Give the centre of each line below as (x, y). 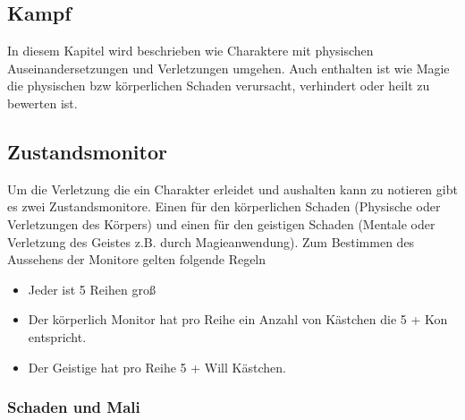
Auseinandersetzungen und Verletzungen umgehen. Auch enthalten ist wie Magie (228, 68)
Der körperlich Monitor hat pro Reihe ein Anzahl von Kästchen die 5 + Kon (238, 319)
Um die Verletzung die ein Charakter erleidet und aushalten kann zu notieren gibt (232, 189)
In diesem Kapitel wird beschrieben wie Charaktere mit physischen (190, 51)
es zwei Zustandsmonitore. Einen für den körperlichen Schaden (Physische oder (224, 206)
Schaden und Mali (74, 407)
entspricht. (57, 336)
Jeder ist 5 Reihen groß (92, 289)
